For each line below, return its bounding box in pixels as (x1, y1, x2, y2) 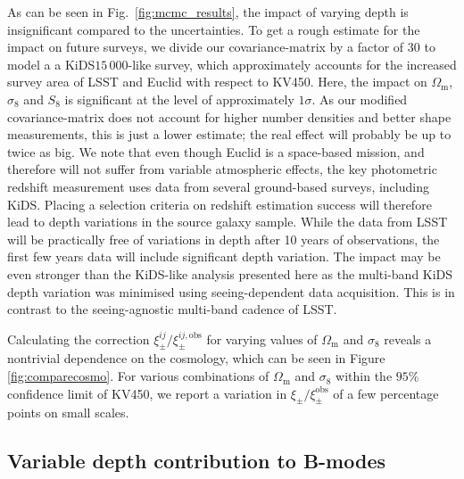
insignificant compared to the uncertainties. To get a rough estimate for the (7, 20, 420, 38)
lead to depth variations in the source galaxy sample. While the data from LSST (7, 212, 448, 231)
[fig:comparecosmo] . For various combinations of (7, 367, 269, 385)
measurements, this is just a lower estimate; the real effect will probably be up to (7, 125, 452, 144)
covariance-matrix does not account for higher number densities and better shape (7, 107, 452, 126)
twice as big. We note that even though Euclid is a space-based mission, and (7, 142, 425, 161)
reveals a (384, 329, 432, 348)
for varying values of (206, 329, 318, 348)
